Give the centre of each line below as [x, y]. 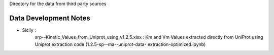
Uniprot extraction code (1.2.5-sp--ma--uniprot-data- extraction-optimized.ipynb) [120, 44]
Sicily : [29, 30]
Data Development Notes [50, 18]
